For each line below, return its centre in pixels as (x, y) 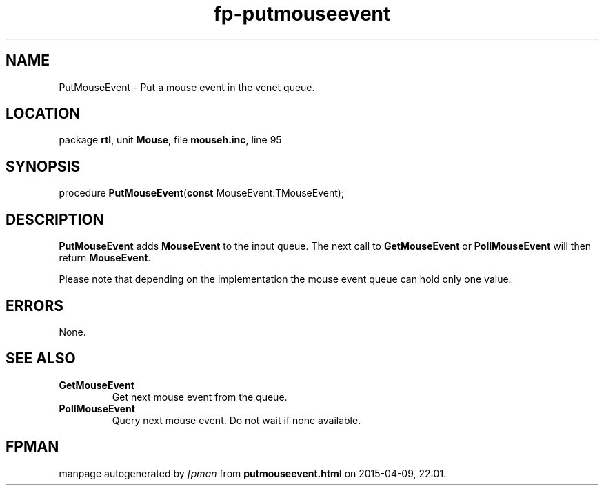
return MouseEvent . (105, 258)
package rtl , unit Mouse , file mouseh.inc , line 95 (170, 140)
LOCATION (43, 114)
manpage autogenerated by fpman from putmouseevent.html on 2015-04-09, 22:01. (253, 473)
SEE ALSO (41, 359)
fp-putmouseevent (302, 14)
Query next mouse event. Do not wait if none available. (236, 420)
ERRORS (35, 305)
